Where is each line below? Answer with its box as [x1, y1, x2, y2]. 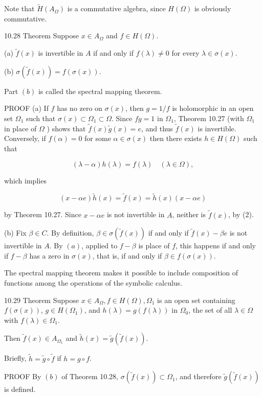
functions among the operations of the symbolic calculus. [4, 277, 183, 288]
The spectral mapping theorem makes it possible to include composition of [4, 267, 238, 278]
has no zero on [57, 103, 102, 113]
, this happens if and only [176, 240, 256, 251]
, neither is [172, 209, 206, 220]
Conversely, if [4, 133, 46, 144]
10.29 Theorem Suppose [4, 294, 79, 305]
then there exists [149, 133, 202, 144]
